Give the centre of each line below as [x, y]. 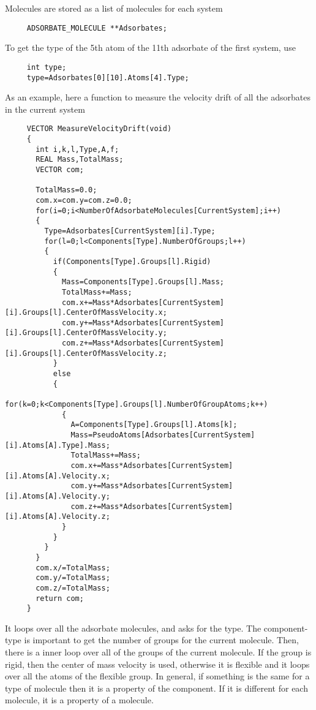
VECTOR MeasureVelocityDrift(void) [99, 129]
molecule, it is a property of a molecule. [79, 700]
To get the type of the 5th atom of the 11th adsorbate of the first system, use [150, 47]
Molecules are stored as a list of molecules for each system [114, 8]
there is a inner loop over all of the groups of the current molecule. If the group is [158, 652]
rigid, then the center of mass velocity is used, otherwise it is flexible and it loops [157, 664]
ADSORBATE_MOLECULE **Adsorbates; [97, 28]
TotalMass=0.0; [66, 190]
